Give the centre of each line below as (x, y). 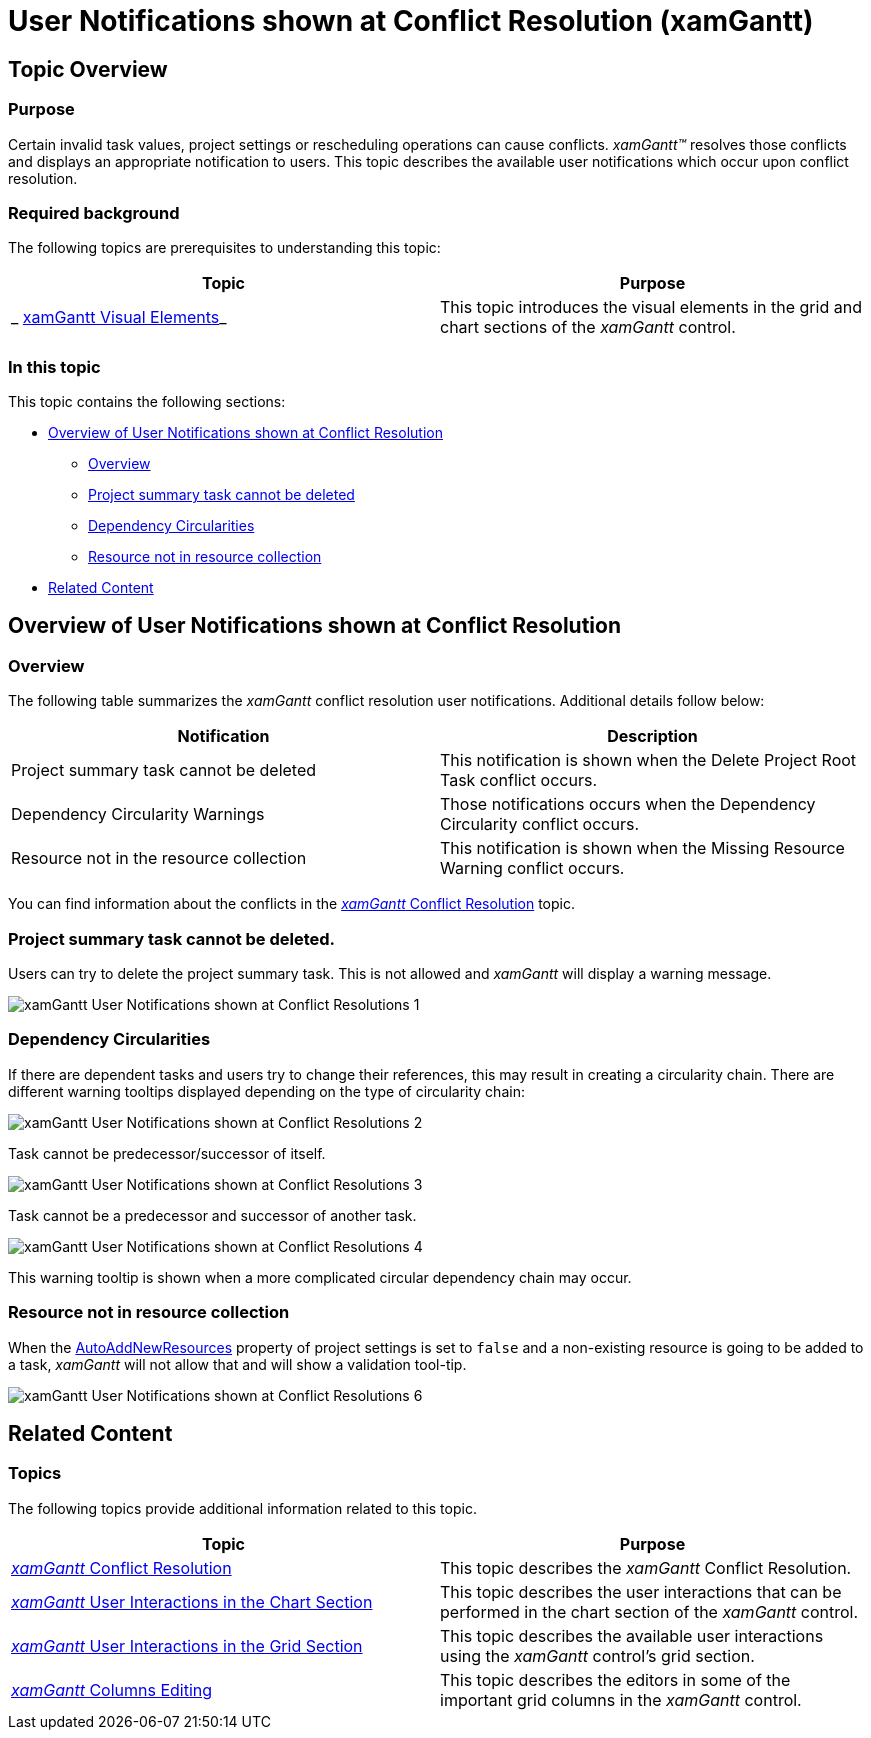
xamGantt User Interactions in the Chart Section (192, 1601)
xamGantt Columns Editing (112, 1689)
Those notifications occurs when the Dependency (628, 804)
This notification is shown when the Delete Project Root (648, 760)
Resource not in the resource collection (159, 858)
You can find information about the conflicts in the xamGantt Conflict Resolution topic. (291, 904)
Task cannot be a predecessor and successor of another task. (212, 1215)
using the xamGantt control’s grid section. (597, 1655)
